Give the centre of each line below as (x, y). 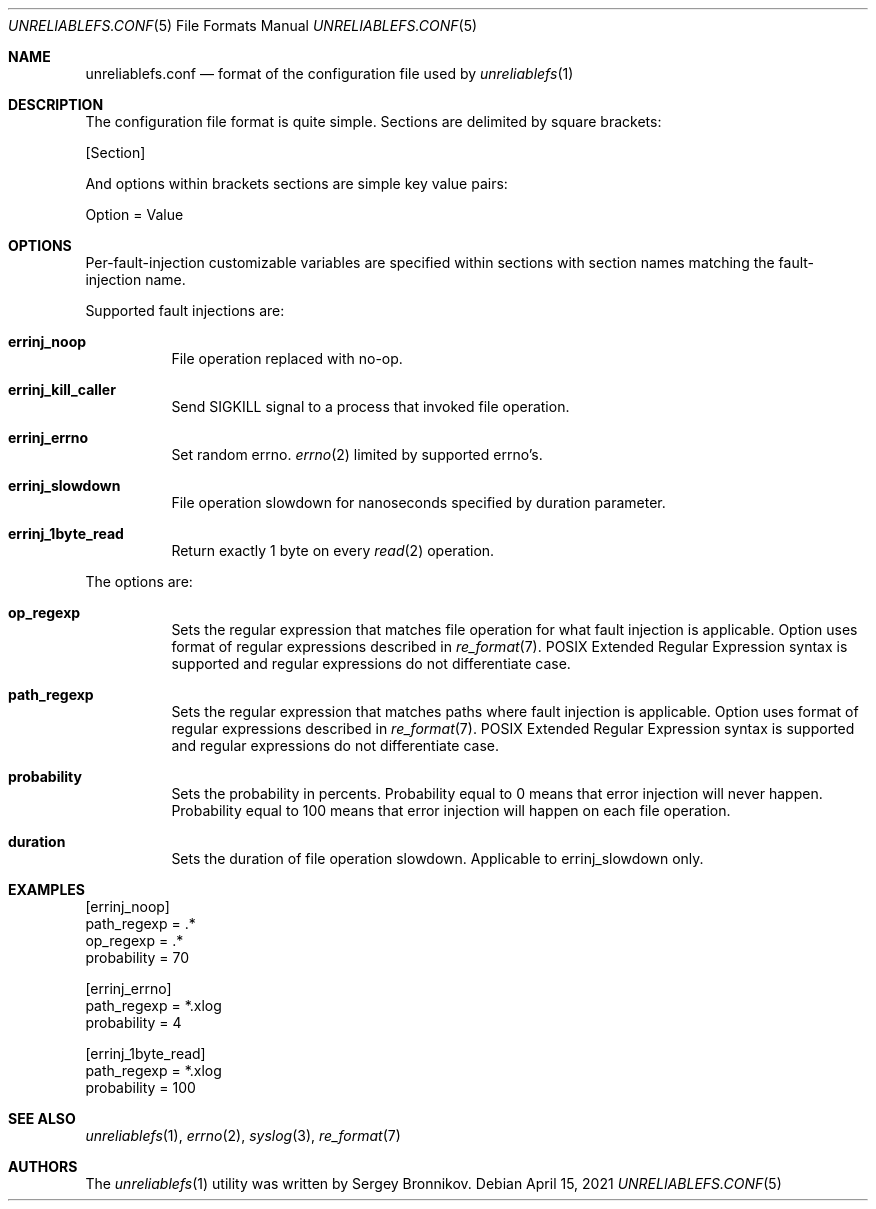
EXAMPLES (46, 889)
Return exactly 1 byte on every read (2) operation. (333, 550)
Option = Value (134, 214)
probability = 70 (137, 957)
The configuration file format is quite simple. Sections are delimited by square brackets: (373, 121)
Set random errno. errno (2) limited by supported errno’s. (357, 454)
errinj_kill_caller (62, 389)
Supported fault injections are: (185, 310)
